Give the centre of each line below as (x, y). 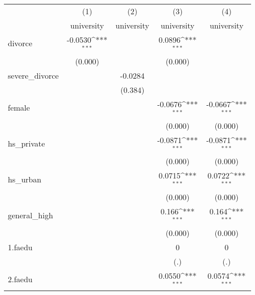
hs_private (26, 143)
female (19, 108)
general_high (31, 215)
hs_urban (25, 179)
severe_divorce (33, 75)
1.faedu (20, 247)
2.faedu (20, 279)
